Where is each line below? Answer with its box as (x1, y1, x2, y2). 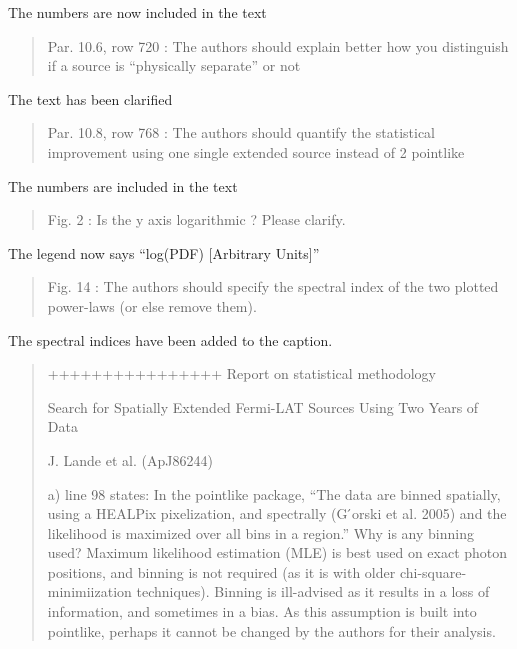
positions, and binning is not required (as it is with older (47, 561, 396, 582)
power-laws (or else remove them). (47, 295, 257, 316)
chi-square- (399, 561, 467, 582)
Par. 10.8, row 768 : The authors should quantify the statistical (47, 122, 435, 143)
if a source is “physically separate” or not (47, 55, 301, 76)
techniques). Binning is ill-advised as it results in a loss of (136, 581, 490, 602)
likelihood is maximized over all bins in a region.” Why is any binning (47, 522, 474, 543)
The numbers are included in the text (8, 175, 238, 196)
